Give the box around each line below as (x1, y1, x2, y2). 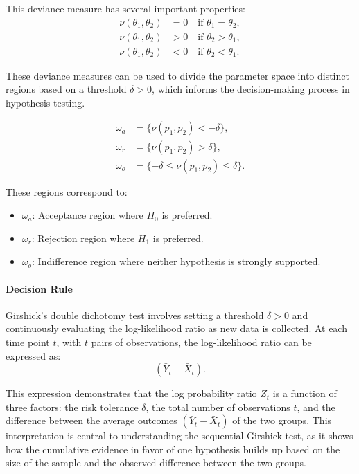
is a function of (272, 386, 337, 401)
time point (6, 334, 50, 349)
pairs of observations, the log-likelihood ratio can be (91, 334, 312, 349)
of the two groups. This (232, 413, 332, 428)
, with (56, 334, 82, 349)
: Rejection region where (31, 230, 135, 245)
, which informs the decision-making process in (152, 82, 350, 96)
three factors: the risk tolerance (6, 399, 139, 414)
